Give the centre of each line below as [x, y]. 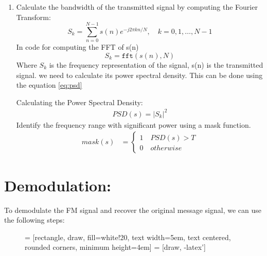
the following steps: [34, 220]
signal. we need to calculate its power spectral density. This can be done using [139, 75]
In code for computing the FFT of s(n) [77, 47]
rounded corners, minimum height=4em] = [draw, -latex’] [115, 247]
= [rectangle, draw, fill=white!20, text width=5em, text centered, [128, 237]
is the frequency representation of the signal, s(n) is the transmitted [156, 64]
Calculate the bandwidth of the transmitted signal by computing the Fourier [137, 7]
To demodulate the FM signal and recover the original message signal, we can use [133, 210]
